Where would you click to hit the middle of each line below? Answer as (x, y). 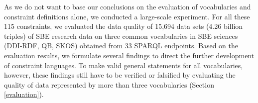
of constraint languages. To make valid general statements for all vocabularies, (124, 65)
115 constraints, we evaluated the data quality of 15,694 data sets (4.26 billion (124, 26)
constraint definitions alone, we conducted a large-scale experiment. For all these (127, 16)
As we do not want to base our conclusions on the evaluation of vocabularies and (128, 6)
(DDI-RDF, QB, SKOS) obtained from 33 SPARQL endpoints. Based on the (121, 46)
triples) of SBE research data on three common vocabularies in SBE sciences (121, 36)
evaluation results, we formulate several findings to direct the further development (129, 55)
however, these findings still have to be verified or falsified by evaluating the (120, 75)
